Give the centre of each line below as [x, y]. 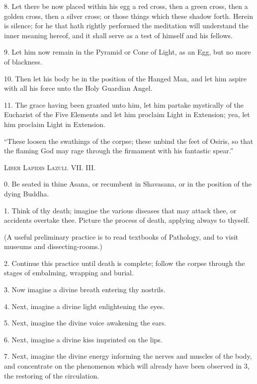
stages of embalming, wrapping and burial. [69, 273]
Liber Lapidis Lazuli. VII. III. [50, 167]
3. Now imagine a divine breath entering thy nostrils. [85, 289]
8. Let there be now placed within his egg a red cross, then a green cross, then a [126, 6]
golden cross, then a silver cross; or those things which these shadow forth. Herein [129, 16]
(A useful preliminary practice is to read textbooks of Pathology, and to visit [121, 236]
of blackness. [23, 61]
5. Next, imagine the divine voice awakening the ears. [85, 323]
